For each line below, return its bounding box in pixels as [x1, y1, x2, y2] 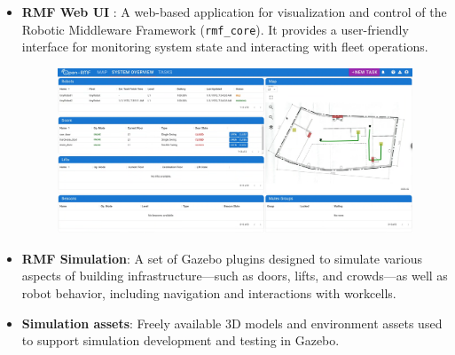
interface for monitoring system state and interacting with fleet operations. [21, 37, 428, 56]
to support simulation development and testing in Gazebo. [21, 331, 340, 350]
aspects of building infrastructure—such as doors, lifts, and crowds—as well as [21, 266, 448, 285]
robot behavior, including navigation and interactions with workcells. [21, 284, 396, 303]
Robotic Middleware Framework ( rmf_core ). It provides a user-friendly [21, 20, 409, 38]
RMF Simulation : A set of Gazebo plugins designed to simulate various [21, 248, 423, 267]
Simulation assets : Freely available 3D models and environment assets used [21, 313, 443, 332]
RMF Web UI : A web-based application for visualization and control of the [21, 3, 447, 20]
